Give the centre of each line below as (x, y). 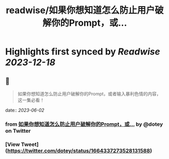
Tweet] (30, 144)
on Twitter (18, 131)
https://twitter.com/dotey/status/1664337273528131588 (79, 150)
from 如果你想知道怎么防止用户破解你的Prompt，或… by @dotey (84, 124)
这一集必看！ (31, 100)
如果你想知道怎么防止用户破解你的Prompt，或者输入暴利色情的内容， (89, 94)
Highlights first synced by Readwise (83, 52)
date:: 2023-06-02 (25, 110)
